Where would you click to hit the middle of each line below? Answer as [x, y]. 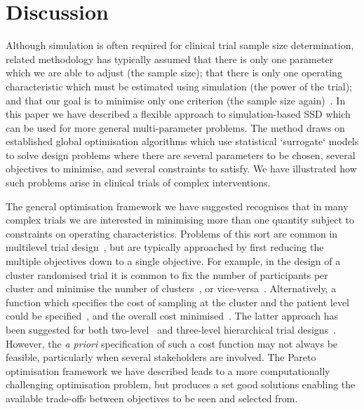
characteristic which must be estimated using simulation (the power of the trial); [179, 86]
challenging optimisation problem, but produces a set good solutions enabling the [181, 384]
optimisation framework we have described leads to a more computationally [168, 370]
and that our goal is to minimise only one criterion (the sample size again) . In [176, 100]
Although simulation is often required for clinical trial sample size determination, [180, 45]
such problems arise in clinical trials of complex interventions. [138, 183]
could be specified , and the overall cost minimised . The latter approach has [172, 316]
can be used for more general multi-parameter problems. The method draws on [175, 127]
